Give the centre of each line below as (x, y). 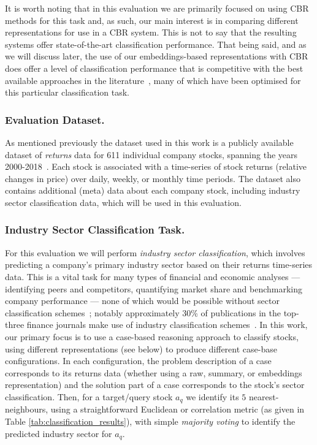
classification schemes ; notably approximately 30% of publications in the (143, 312)
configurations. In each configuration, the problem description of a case (138, 361)
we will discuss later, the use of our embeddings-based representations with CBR (157, 56)
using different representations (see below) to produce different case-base (141, 348)
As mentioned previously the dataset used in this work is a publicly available (149, 142)
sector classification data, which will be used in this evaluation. (123, 202)
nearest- (264, 396)
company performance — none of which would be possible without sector (142, 301)
